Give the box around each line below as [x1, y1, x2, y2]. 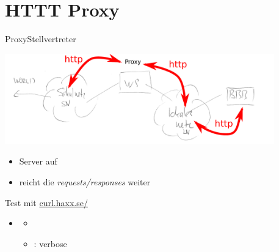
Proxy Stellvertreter [5, 32, 76, 45]
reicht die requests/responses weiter [19, 176, 151, 188]
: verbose [34, 237, 67, 250]
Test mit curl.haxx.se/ [5, 196, 88, 209]
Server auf [19, 155, 57, 168]
